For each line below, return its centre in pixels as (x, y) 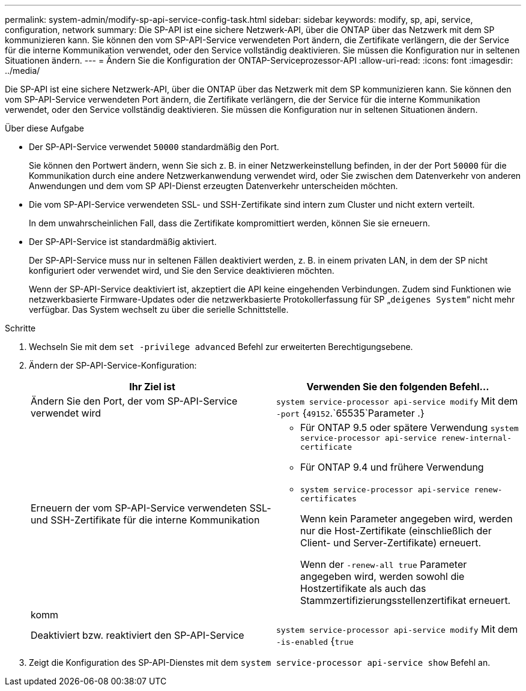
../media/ (23, 71)
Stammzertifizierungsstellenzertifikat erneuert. (406, 600)
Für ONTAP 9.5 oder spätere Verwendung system (410, 427)
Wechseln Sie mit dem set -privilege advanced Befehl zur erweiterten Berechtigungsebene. (221, 347)
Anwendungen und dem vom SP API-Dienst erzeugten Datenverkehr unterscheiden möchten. (213, 186)
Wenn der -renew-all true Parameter (384, 564)
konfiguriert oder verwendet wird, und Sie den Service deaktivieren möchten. (182, 270)
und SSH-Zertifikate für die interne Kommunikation (145, 520)
